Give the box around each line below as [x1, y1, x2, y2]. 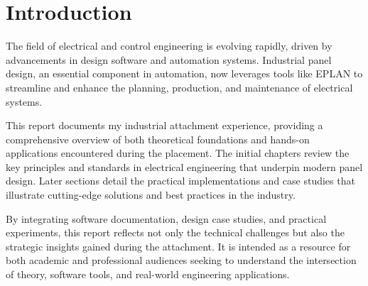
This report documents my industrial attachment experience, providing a [6, 118, 323, 133]
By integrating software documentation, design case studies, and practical [6, 211, 327, 226]
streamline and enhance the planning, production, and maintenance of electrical [6, 79, 353, 94]
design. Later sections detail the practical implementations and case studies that [6, 173, 355, 188]
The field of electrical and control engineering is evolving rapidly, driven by [6, 38, 332, 53]
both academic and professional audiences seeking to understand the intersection [6, 253, 357, 268]
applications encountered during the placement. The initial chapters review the [6, 145, 350, 160]
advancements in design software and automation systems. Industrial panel [6, 52, 332, 67]
